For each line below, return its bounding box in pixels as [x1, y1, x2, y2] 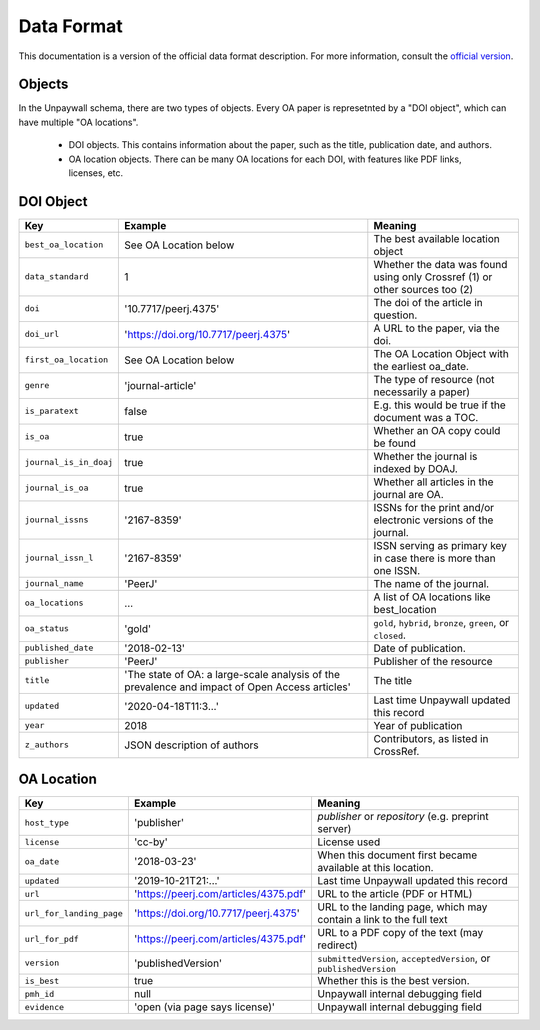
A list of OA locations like [373, 590, 491, 604]
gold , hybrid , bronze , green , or [373, 615, 510, 629]
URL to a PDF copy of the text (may [317, 926, 484, 940]
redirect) [317, 938, 359, 952]
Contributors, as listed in [373, 731, 489, 745]
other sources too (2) [373, 282, 474, 296]
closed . [373, 628, 407, 642]
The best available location [373, 231, 500, 245]
